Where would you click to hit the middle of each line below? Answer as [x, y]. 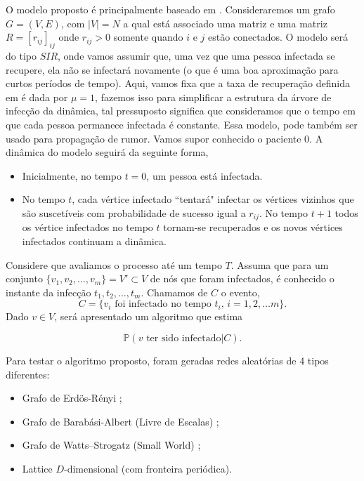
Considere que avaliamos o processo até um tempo [114, 264]
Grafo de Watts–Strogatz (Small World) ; [111, 445]
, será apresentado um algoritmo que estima [149, 316]
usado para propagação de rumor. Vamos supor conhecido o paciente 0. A [164, 138]
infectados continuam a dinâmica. [94, 240]
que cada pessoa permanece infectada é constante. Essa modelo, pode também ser [182, 124]
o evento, [240, 292]
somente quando [148, 37]
